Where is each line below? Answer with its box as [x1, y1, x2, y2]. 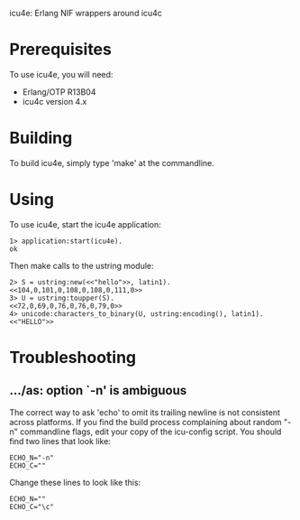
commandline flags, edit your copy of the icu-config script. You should [19, 426, 282, 437]
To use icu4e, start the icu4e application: [9, 218, 162, 229]
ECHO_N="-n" [9, 453, 54, 462]
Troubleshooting [9, 348, 137, 367]
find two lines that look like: [9, 435, 111, 446]
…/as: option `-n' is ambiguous [9, 383, 187, 398]
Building [9, 128, 73, 148]
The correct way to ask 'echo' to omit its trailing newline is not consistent [9, 406, 281, 418]
